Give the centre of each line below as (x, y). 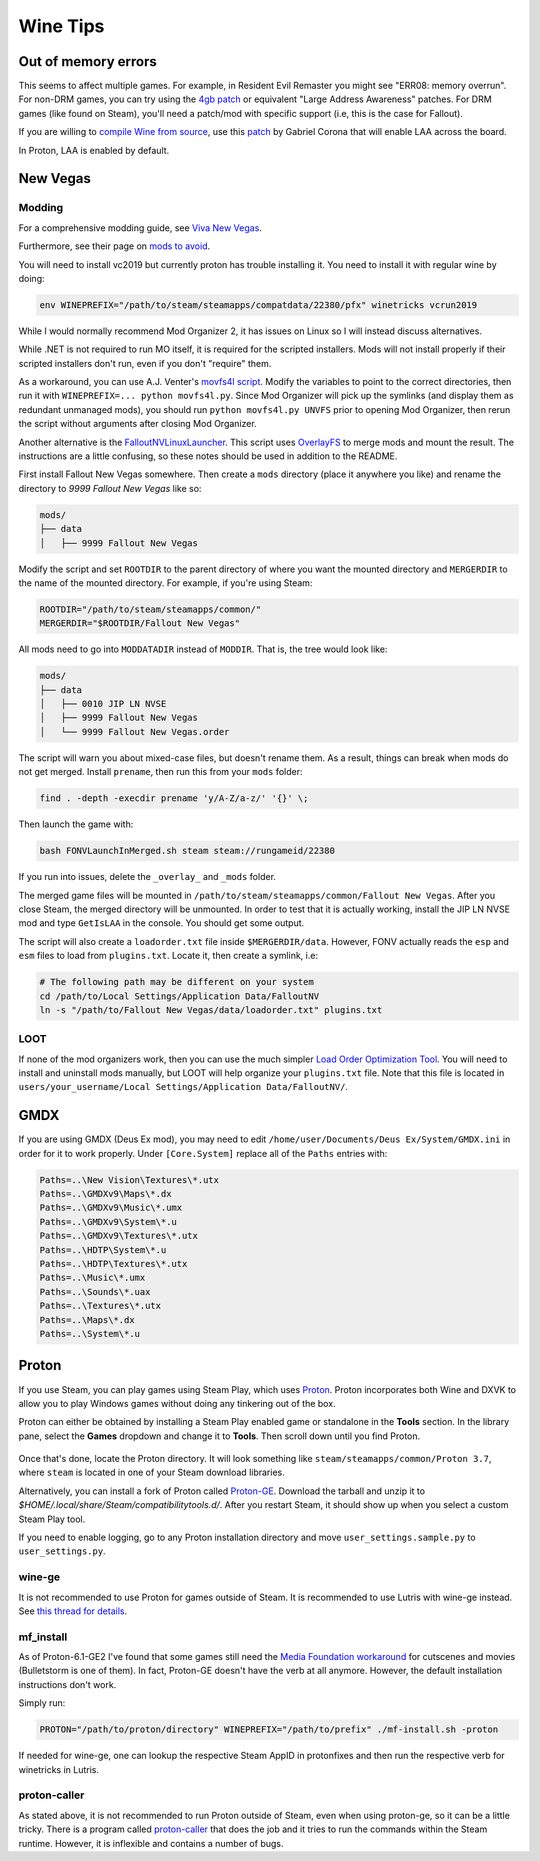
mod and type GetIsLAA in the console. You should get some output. (161, 923)
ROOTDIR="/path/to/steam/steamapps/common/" (150, 609)
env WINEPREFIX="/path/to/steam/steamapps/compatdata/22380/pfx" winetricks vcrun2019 (258, 304)
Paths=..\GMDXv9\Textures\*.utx (119, 1236)
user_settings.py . (62, 1551)
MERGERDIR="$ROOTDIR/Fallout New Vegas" (139, 623)
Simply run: (42, 1703)
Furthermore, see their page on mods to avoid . (114, 246)
